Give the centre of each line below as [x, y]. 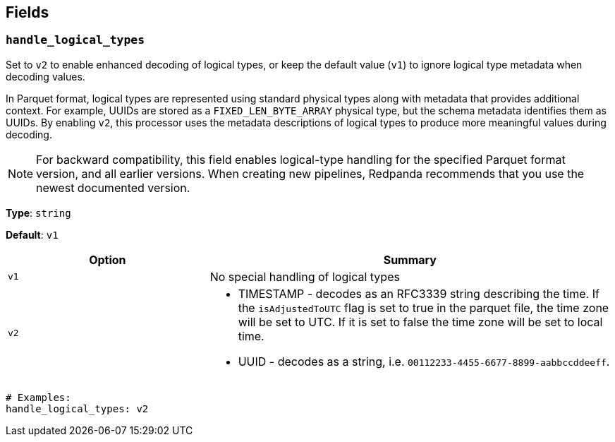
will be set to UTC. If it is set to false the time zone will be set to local [420, 322]
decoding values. [45, 76]
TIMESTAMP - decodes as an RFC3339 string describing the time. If [419, 293]
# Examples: [38, 397]
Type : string [38, 213]
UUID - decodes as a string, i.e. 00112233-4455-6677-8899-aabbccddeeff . [424, 361]
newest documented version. [113, 187]
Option [108, 259]
